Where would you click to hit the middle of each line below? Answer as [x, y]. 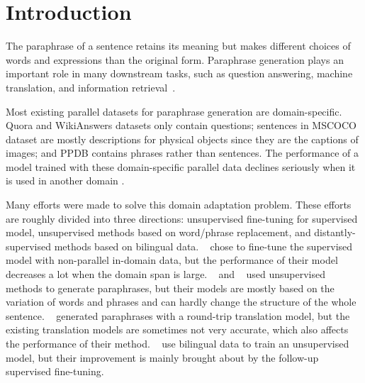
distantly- [335, 232]
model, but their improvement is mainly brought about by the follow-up [162, 357]
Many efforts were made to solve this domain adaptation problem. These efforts [179, 205]
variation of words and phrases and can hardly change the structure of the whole [181, 302]
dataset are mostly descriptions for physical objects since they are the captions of [182, 139]
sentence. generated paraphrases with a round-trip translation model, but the [178, 315]
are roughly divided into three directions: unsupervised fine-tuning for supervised [182, 218]
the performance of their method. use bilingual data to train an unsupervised [178, 343]
